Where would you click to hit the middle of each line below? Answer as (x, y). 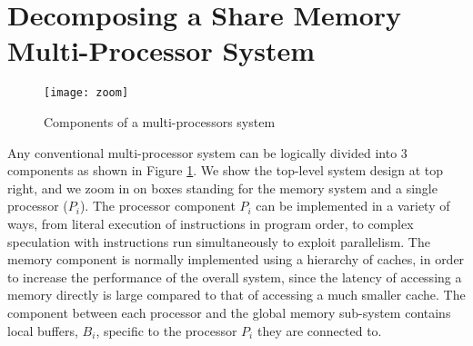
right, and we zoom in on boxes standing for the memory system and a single (222, 188)
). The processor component (157, 206)
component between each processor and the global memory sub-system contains (229, 312)
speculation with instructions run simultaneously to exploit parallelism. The (219, 241)
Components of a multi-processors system (160, 121)
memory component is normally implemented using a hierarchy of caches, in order (236, 259)
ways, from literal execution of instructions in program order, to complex (211, 223)
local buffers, (43, 330)
